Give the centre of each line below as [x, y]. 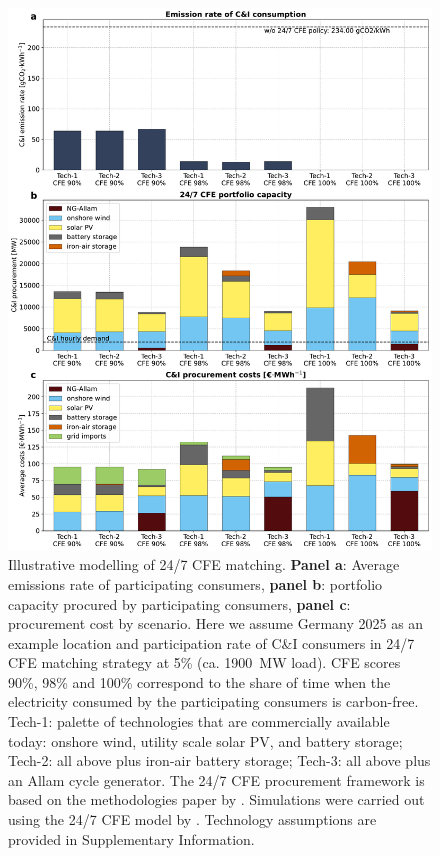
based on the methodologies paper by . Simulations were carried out [216, 799]
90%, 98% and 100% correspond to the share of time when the [199, 681]
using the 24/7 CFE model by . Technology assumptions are [192, 819]
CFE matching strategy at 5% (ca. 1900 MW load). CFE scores [204, 662]
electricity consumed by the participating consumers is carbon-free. [213, 701]
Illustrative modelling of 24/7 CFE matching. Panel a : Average [204, 564]
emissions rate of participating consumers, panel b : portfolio [195, 583]
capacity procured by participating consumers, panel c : [179, 603]
